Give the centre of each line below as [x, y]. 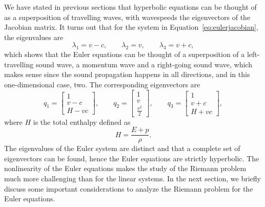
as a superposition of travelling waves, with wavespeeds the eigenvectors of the [127, 17]
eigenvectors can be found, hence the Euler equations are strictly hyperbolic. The [132, 158]
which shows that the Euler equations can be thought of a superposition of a [125, 54]
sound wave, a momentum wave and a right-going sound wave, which [144, 64]
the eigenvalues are [34, 37]
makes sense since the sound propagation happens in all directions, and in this [127, 74]
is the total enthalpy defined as [82, 121]
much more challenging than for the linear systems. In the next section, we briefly [132, 178]
